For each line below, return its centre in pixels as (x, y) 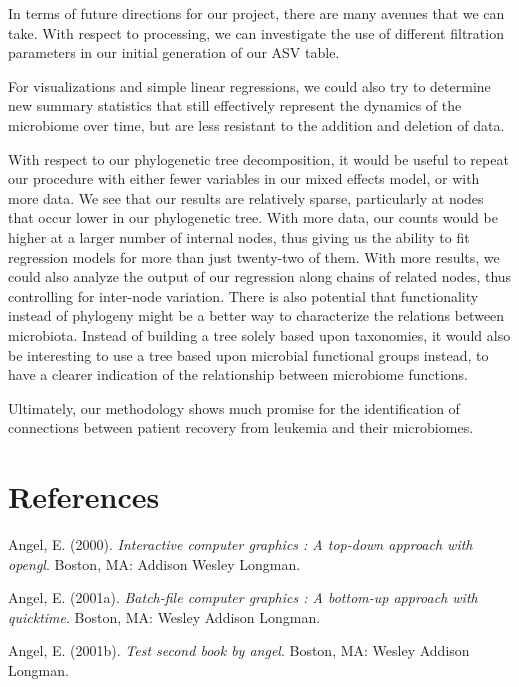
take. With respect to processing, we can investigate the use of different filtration (256, 32)
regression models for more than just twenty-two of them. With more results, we (254, 256)
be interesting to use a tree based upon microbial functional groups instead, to (248, 354)
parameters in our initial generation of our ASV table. (174, 52)
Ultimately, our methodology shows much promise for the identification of (234, 407)
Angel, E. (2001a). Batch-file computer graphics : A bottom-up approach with (243, 597)
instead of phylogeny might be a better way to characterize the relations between (256, 315)
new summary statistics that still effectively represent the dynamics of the (235, 105)
